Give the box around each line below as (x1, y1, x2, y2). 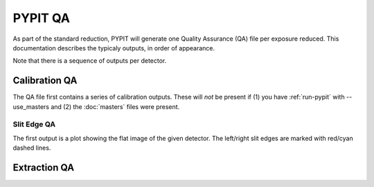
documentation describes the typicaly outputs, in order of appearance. (12, 43, 215, 52)
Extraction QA (12, 161, 75, 173)
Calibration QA (12, 75, 78, 86)
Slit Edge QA (12, 119, 55, 129)
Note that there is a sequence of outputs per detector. (12, 57, 167, 65)
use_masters (12, 102, 50, 110)
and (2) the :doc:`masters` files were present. (51, 102, 180, 110)
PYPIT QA (12, 10, 71, 26)
